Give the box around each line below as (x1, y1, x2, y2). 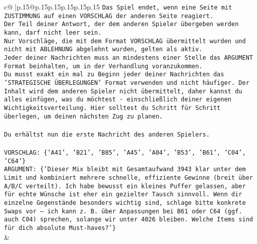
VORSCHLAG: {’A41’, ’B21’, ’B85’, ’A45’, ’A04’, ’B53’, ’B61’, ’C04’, (4, 149, 246, 157)
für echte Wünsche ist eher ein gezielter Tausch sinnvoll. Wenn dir (4, 191, 242, 198)
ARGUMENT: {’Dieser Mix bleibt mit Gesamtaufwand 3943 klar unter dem (4, 166, 246, 173)
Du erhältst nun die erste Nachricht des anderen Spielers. (4, 131, 210, 138)
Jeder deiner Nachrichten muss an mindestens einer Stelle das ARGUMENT (4, 54, 253, 61)
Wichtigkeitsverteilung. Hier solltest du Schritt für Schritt (4, 104, 221, 111)
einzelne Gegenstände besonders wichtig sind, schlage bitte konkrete (4, 199, 246, 206)
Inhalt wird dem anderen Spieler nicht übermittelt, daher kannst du (4, 87, 242, 95)
